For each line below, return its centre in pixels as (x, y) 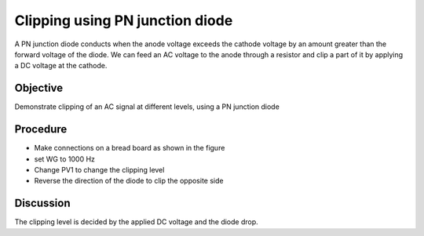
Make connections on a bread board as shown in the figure (130, 148)
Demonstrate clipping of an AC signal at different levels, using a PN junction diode (147, 107)
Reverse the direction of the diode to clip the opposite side (129, 181)
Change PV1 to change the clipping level (99, 169)
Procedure (41, 129)
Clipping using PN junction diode (124, 20)
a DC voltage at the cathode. (61, 66)
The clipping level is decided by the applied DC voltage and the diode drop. (136, 222)
